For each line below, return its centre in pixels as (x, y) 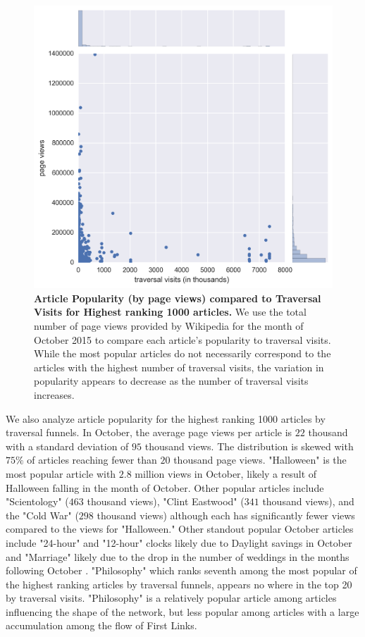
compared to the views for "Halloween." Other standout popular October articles (180, 529)
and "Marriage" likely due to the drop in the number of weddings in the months (178, 556)
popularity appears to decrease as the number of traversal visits (171, 381)
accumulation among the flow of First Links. (101, 625)
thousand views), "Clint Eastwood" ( (166, 501)
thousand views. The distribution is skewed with (249, 446)
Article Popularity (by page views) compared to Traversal (178, 298)
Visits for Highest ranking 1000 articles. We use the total (170, 312)
